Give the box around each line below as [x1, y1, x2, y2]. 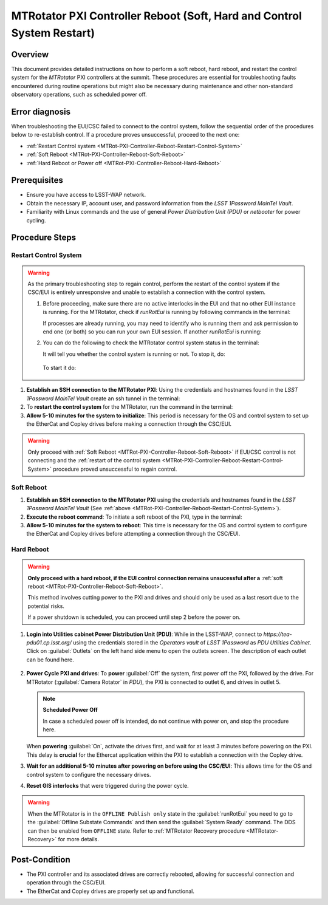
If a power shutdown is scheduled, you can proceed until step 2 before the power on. [27, 613, 241, 621]
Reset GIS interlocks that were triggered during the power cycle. [26, 782, 189, 790]
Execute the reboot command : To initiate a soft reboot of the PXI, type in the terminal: [26, 513, 242, 521]
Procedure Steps [11, 233, 76, 243]
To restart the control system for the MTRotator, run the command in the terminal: [26, 403, 233, 411]
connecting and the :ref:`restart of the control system [27, 457, 161, 464]
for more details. [58, 836, 100, 842]
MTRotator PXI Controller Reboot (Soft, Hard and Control [11, 9, 302, 22]
